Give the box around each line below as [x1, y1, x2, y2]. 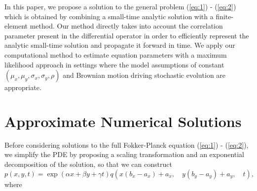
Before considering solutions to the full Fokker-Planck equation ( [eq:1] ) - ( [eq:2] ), [4, 139, 249, 150]
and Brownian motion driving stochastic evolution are [63, 70, 226, 80]
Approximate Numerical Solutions [4, 111, 242, 131]
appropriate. [4, 82, 41, 93]
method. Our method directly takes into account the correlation [30, 21, 223, 31]
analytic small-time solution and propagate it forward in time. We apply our [4, 40, 235, 50]
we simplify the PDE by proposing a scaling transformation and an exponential [4, 149, 245, 159]
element [4, 21, 28, 31]
